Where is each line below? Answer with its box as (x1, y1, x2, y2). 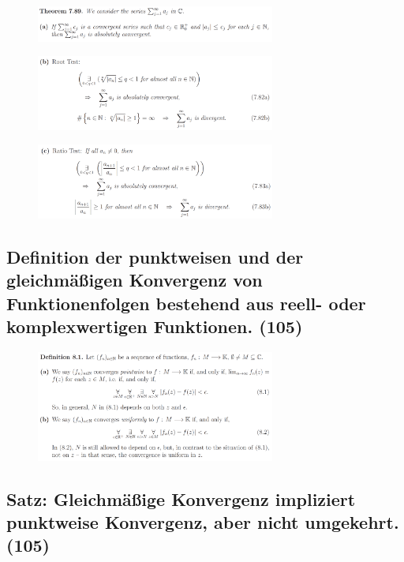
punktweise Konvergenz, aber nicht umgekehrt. (6, 510, 399, 534)
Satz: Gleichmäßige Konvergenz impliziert (6, 486, 356, 511)
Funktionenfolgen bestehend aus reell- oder (6, 290, 366, 315)
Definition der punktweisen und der (6, 245, 304, 269)
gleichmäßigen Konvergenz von (6, 268, 263, 292)
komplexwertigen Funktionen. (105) (6, 314, 303, 339)
